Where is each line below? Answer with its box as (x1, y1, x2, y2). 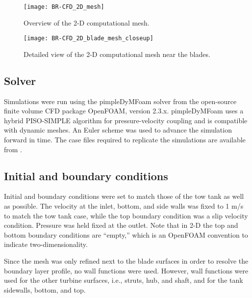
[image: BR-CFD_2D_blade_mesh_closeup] (24, 35, 153, 42)
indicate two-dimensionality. (4, 239, 88, 249)
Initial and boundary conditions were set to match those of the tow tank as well (4, 191, 244, 201)
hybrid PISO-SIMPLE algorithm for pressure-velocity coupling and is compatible (4, 115, 248, 125)
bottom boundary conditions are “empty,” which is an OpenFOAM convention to (4, 229, 248, 240)
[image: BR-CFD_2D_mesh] (24, 3, 104, 10)
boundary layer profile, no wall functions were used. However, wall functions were (4, 265, 249, 275)
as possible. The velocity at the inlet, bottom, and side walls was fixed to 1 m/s (4, 201, 244, 211)
